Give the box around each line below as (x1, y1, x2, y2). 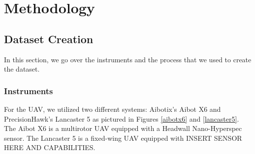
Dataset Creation (4, 31, 94, 46)
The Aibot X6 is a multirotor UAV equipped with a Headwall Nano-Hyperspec (4, 123, 242, 133)
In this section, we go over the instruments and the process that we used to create (4, 54, 252, 64)
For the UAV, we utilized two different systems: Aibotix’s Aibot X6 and (4, 103, 221, 114)
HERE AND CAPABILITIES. (4, 142, 96, 153)
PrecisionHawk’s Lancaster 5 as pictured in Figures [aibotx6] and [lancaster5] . (4, 113, 239, 124)
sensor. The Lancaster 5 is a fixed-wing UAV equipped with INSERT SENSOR (4, 132, 242, 143)
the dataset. (4, 64, 40, 74)
